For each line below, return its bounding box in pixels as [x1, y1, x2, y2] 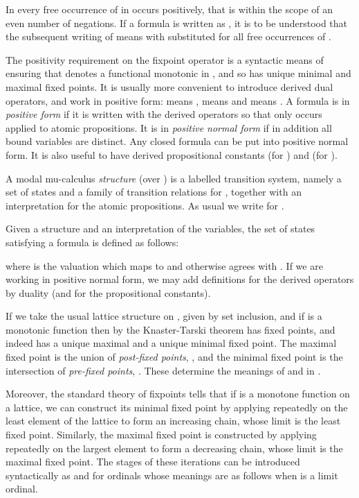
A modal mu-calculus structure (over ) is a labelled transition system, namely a [6, 171, 342, 185]
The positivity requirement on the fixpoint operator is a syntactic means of [6, 52, 324, 67]
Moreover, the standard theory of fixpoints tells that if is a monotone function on [6, 386, 350, 401]
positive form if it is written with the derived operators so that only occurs [6, 107, 322, 121]
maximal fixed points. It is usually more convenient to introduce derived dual [6, 79, 333, 94]
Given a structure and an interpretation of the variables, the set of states [6, 221, 315, 236]
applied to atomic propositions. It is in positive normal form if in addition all [6, 120, 332, 135]
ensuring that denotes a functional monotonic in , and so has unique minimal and [6, 66, 351, 80]
